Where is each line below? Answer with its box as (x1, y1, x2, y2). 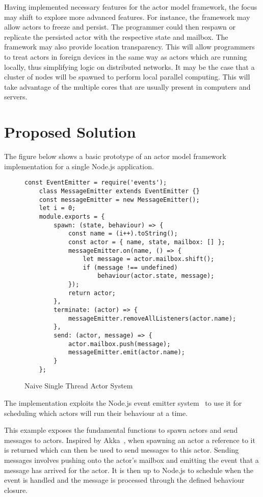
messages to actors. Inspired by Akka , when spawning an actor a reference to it (4, 434, 255, 445)
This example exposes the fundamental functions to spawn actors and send (4, 425, 238, 435)
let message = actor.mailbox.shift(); (83, 255, 215, 263)
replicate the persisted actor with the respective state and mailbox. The (4, 31, 228, 42)
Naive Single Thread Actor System (24, 380, 133, 391)
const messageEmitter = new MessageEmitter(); (39, 196, 200, 203)
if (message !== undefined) (83, 264, 178, 271)
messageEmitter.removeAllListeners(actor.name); (68, 315, 236, 322)
